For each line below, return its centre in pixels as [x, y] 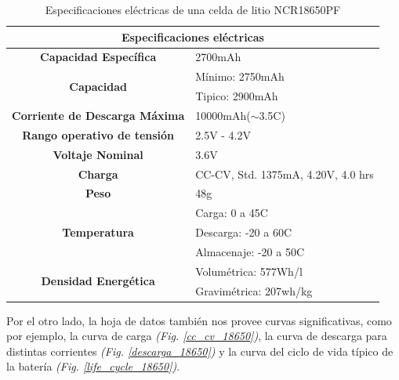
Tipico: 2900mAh [237, 96]
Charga [98, 174]
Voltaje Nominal [98, 154]
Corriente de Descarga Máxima [98, 115]
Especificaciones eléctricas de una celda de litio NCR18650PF [193, 9]
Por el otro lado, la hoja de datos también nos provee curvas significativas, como [199, 320]
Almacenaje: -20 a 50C [250, 251]
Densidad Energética [98, 281]
